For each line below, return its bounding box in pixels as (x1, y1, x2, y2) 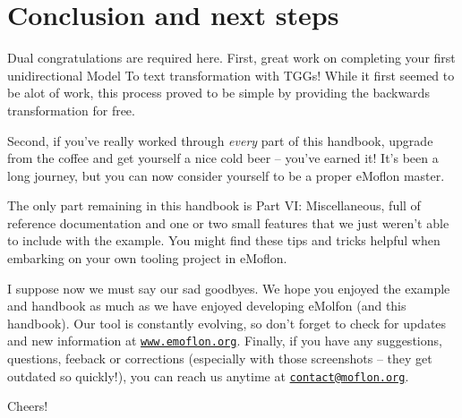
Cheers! (7, 397, 48, 415)
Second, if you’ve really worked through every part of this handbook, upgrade (7, 131, 433, 149)
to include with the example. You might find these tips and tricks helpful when (7, 231, 441, 250)
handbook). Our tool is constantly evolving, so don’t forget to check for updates (7, 313, 447, 332)
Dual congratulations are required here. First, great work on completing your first (7, 48, 456, 67)
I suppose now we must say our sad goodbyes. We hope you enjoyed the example (7, 278, 450, 297)
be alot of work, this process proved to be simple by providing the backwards (7, 83, 430, 102)
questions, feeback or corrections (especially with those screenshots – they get (7, 349, 432, 368)
